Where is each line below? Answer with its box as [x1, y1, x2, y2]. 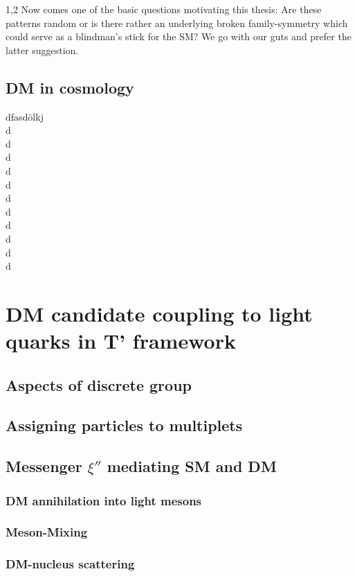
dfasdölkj [6, 109, 44, 123]
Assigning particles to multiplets [6, 414, 243, 436]
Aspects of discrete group [6, 374, 192, 395]
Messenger [6, 455, 82, 477]
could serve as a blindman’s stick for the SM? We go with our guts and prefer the [6, 29, 351, 44]
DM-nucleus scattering [6, 555, 135, 573]
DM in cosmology [6, 76, 134, 98]
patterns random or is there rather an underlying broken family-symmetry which [6, 15, 348, 30]
